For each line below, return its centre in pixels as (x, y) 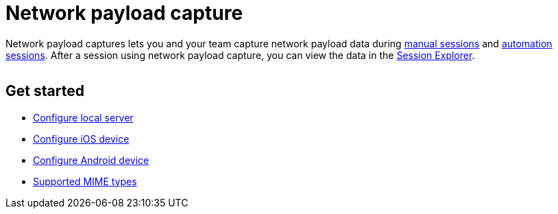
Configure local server (83, 117)
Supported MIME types (85, 181)
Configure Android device (91, 160)
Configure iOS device (81, 139)
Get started (45, 91)
